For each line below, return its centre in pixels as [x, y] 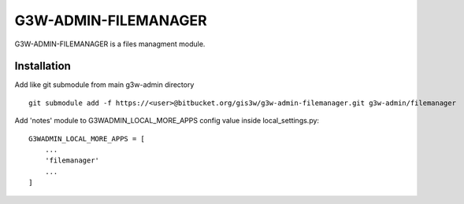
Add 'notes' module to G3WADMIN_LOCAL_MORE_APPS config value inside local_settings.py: [167, 121]
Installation [43, 66]
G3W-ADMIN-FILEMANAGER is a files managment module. [110, 44]
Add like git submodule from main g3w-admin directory [104, 85]
